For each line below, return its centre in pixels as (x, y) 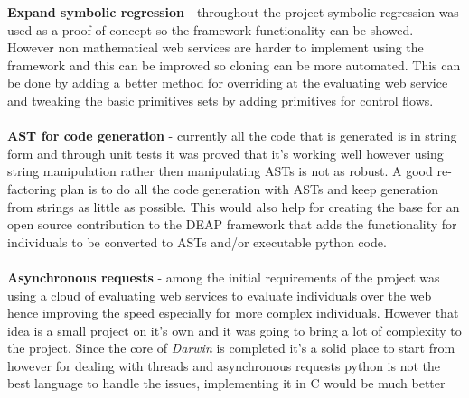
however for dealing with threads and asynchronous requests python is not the (224, 365)
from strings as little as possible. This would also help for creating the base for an (234, 206)
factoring (32, 188)
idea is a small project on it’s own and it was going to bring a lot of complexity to (234, 330)
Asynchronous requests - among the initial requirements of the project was (224, 277)
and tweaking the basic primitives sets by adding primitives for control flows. (220, 100)
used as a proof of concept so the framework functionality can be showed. (211, 29)
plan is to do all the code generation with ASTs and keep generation (249, 188)
